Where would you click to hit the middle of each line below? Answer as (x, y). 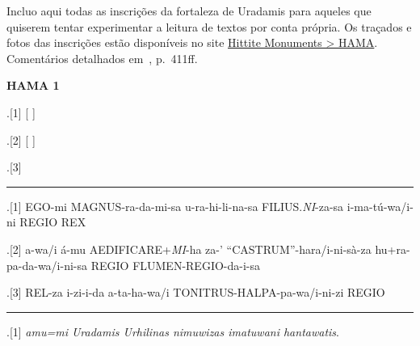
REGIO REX (53, 222)
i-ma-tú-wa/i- (380, 206)
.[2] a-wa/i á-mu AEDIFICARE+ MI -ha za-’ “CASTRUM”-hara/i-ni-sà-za (189, 249)
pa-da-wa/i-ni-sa (47, 265)
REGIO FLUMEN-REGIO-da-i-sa (176, 265)
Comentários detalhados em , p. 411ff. (102, 58)
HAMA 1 (33, 85)
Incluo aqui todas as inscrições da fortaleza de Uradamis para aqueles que (189, 11)
